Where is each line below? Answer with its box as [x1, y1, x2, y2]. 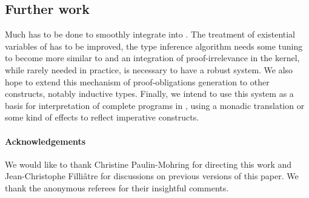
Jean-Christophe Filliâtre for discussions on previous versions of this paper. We [5, 170, 299, 182]
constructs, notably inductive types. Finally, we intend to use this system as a [5, 87, 294, 100]
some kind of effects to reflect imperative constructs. [5, 111, 199, 124]
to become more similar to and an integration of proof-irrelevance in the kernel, [5, 51, 300, 64]
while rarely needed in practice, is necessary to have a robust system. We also [5, 63, 293, 76]
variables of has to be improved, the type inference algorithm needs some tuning [5, 39, 303, 52]
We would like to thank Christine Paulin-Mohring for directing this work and [5, 157, 292, 170]
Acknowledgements [5, 134, 86, 147]
